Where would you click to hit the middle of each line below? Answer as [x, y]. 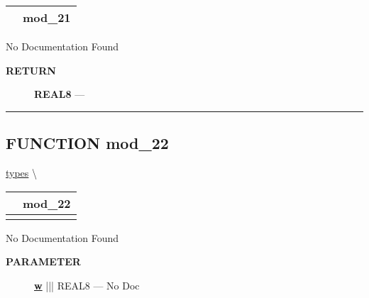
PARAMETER [43, 261]
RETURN [31, 70]
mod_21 [47, 17]
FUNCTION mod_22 [87, 143]
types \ [22, 172]
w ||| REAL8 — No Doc [87, 285]
